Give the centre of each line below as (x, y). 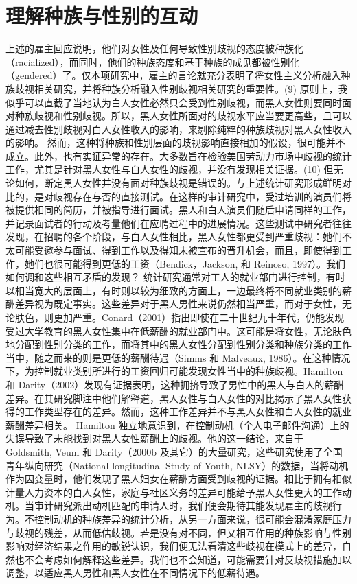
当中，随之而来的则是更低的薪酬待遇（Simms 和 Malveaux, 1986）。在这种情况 (178, 357)
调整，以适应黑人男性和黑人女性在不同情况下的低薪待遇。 (135, 573)
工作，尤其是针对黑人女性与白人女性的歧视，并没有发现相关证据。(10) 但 (170, 169)
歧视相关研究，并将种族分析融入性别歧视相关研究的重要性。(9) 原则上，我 (181, 88)
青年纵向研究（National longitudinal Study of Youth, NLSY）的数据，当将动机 (177, 465)
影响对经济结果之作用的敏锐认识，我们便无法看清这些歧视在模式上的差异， (174, 546)
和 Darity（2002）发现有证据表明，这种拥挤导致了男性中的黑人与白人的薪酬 (175, 384)
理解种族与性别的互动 (102, 15)
